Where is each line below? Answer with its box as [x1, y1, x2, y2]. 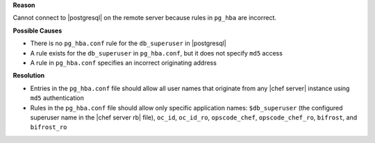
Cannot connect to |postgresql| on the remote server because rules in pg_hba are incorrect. [12, 14, 277, 22]
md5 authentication [30, 94, 85, 102]
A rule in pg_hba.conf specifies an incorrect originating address [30, 58, 217, 67]
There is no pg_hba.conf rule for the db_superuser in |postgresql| [30, 39, 226, 48]
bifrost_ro [30, 124, 67, 131]
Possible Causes [12, 26, 62, 35]
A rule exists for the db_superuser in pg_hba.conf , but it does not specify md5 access [30, 49, 283, 57]
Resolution [12, 71, 45, 80]
